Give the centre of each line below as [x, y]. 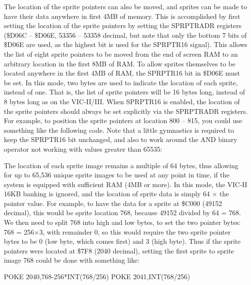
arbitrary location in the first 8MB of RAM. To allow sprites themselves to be [120, 63]
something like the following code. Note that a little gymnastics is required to [119, 130]
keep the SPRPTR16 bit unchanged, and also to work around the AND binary [121, 139]
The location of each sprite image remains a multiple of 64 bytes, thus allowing [121, 165]
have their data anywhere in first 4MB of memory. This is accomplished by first [122, 16]
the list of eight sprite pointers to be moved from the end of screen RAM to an [121, 54]
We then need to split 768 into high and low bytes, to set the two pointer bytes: [122, 222]
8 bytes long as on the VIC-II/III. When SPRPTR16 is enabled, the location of [122, 101]
